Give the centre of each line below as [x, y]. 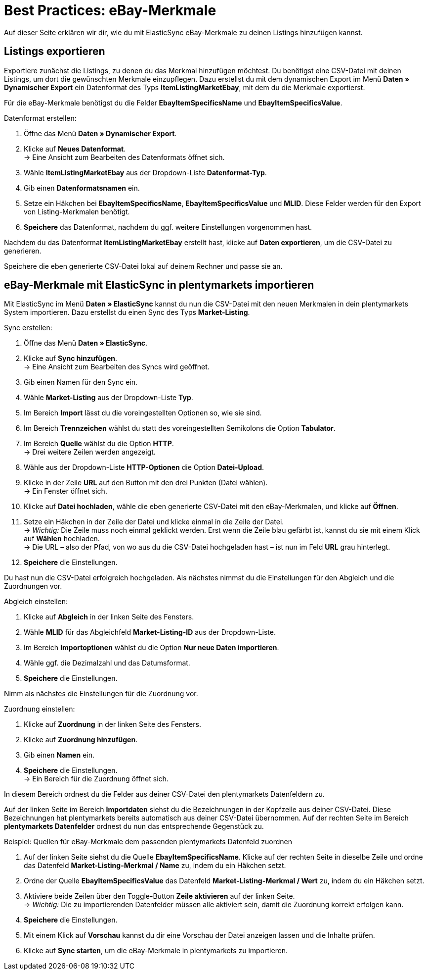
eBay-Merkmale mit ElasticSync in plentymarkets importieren [159, 285]
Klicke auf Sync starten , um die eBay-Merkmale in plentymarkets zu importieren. [156, 951]
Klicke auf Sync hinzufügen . [70, 359]
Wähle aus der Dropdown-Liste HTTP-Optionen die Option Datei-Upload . [144, 467]
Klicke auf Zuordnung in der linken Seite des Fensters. [112, 724]
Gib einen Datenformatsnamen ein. [82, 188]
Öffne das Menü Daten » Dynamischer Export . [100, 133]
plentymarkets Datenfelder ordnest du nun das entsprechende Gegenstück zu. [134, 826]
